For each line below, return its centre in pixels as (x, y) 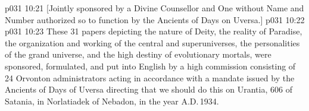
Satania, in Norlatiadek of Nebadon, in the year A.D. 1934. (112, 101)
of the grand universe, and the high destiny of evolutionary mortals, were (138, 54)
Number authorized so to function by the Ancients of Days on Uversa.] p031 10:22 (155, 19)
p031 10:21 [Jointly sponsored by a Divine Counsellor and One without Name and (154, 8)
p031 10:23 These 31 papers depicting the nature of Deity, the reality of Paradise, (154, 31)
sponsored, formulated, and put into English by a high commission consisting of (150, 66)
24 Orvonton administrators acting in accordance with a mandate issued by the (150, 77)
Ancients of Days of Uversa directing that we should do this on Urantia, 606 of (149, 89)
